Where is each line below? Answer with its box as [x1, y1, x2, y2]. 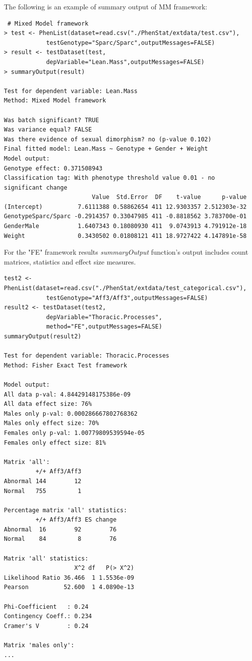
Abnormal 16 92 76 [4, 526, 117, 533]
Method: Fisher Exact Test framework [4, 362, 127, 369]
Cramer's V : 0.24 [4, 622, 88, 629]
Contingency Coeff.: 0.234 [4, 613, 92, 620]
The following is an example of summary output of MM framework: [4, 1, 207, 11]
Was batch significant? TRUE [4, 116, 99, 124]
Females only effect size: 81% [4, 439, 106, 446]
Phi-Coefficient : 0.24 [4, 603, 88, 610]
